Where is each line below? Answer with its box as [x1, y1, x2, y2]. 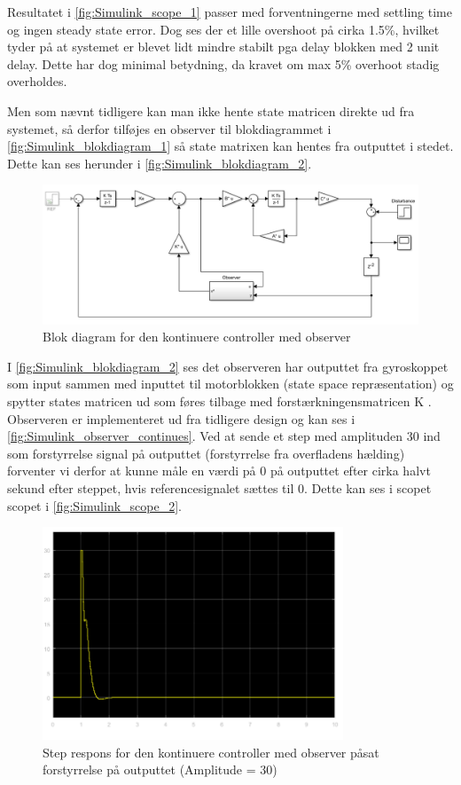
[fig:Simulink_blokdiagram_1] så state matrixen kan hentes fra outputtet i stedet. [7, 137, 454, 155]
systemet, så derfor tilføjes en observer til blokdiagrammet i [7, 119, 332, 137]
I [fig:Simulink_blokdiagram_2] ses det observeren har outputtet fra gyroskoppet [7, 357, 449, 375]
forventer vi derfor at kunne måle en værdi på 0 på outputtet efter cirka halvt [7, 461, 431, 480]
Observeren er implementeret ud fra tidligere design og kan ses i [7, 409, 356, 428]
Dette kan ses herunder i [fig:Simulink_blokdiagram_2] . [7, 153, 312, 172]
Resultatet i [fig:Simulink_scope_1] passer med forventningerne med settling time [7, 3, 452, 20]
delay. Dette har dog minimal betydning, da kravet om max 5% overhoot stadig [7, 54, 440, 73]
